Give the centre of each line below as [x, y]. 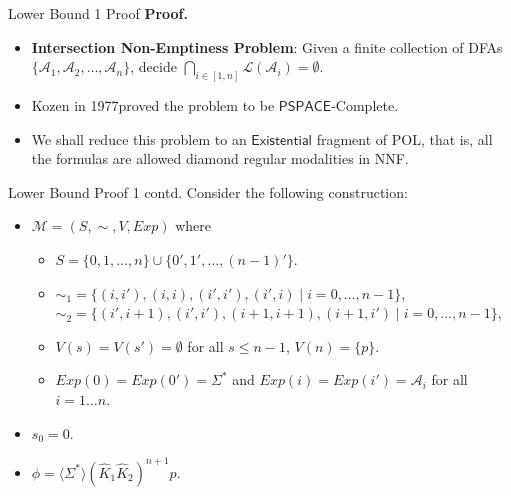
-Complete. [365, 105]
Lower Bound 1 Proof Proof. [98, 13]
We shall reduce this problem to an [139, 138]
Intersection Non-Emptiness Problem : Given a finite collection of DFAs [267, 46]
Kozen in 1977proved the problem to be [153, 105]
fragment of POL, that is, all [404, 138]
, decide [153, 66]
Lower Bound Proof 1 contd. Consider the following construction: [208, 191]
